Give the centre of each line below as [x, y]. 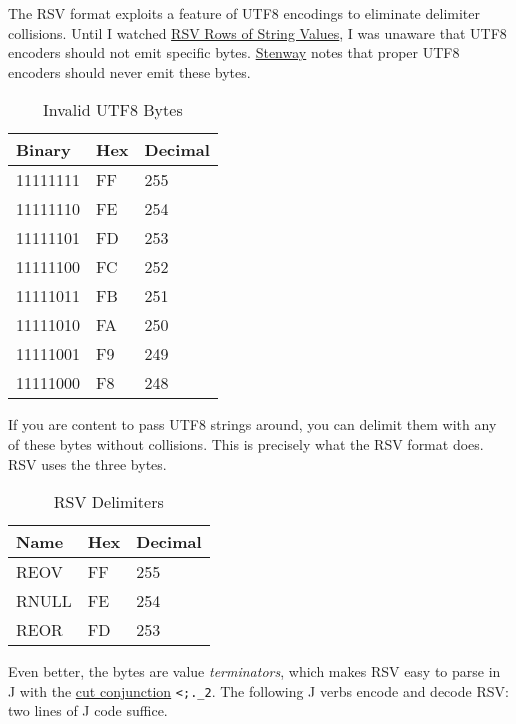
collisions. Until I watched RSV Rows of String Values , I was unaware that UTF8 [257, 32]
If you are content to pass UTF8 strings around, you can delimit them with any [252, 424]
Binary [43, 150]
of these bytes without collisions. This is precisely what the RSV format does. [246, 443]
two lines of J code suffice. [88, 710]
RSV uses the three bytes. [87, 463]
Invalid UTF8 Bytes [113, 110]
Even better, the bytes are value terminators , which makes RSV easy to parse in [254, 671]
